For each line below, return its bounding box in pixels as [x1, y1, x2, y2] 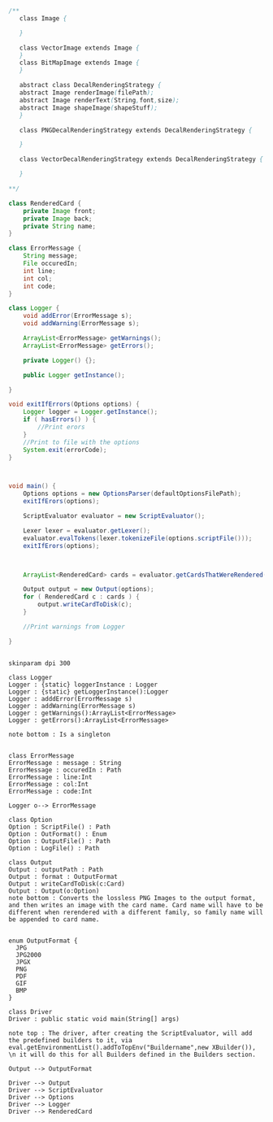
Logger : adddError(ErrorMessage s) [8, 694, 132, 702]
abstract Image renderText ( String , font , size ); [19, 96, 180, 104]
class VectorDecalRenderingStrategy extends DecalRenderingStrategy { [19, 155, 264, 163]
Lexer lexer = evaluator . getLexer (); [23, 526, 151, 535]
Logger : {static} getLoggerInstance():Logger [8, 687, 169, 696]
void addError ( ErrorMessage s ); [23, 312, 132, 320]
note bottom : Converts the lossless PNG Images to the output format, [8, 894, 256, 902]
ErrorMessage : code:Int [8, 787, 93, 795]
